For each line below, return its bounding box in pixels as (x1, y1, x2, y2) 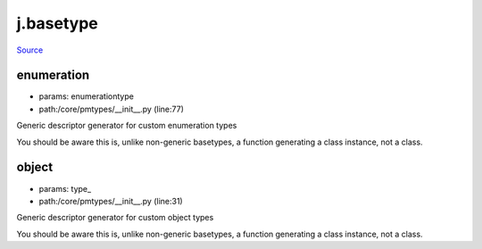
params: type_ (38, 183, 92, 194)
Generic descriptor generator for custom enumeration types (16, 120, 237, 131)
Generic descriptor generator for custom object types (16, 212, 214, 223)
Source (16, 45, 44, 55)
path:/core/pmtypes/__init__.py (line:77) (38, 104, 185, 114)
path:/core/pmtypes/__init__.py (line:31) (38, 195, 183, 206)
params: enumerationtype (38, 91, 134, 102)
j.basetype (16, 13, 98, 33)
